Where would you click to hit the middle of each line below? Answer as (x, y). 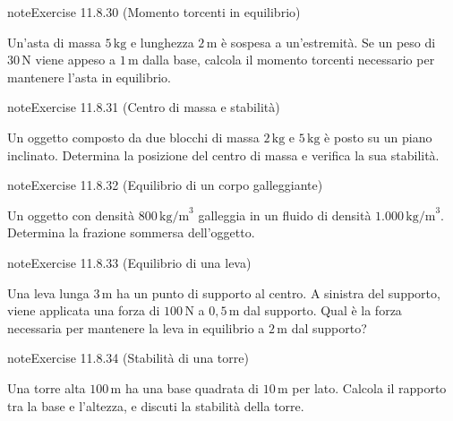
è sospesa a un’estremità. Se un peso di (328, 42)
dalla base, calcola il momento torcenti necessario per (289, 60)
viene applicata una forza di (84, 310)
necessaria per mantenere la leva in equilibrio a (136, 327)
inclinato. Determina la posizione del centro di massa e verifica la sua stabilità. (223, 155)
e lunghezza (162, 42)
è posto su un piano (378, 137)
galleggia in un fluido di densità (285, 215)
